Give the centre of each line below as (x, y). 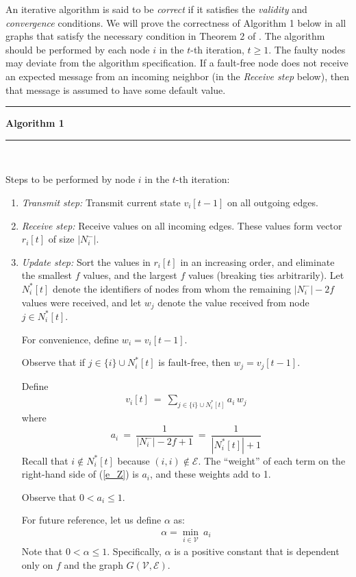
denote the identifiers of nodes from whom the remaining (172, 288)
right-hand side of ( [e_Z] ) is (80, 474)
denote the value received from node (233, 302)
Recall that (45, 460)
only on (37, 564)
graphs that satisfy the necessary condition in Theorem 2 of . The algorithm (165, 36)
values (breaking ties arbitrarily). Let (266, 275)
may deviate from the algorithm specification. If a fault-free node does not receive (177, 63)
